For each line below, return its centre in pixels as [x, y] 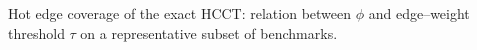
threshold [36, 32]
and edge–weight [419, 13]
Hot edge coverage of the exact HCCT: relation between [180, 13]
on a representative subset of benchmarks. [209, 32]
